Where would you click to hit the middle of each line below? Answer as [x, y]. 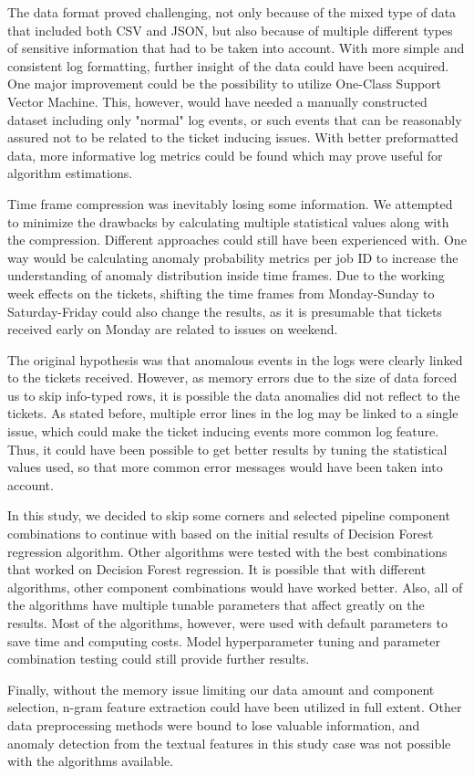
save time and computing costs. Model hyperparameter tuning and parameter [224, 640]
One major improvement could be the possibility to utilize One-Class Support [225, 84]
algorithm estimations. [70, 173]
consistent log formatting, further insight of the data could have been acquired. [228, 65]
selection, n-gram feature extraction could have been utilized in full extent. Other [235, 707]
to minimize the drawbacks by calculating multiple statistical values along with [228, 221]
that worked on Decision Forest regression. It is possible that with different [217, 569]
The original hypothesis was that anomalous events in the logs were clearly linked [235, 359]
